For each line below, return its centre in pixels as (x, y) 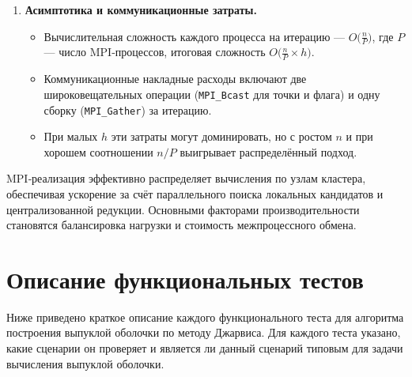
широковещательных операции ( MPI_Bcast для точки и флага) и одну (212, 94)
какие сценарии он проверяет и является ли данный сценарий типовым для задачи (205, 348)
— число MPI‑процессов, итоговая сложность (155, 52)
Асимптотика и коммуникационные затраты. (141, 9)
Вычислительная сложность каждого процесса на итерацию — (195, 36)
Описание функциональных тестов (185, 279)
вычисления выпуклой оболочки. (85, 363)
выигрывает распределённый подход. (268, 151)
